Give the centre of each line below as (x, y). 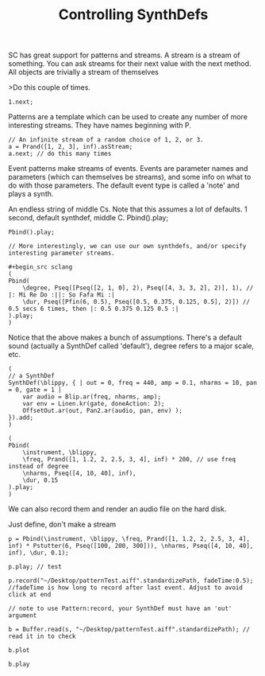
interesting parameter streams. (61, 253)
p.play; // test (35, 567)
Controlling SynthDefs (133, 15)
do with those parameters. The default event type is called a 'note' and (124, 185)
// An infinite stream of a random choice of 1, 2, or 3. (106, 140)
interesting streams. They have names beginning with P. (100, 126)
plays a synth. (31, 194)
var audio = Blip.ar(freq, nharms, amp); (92, 397)
